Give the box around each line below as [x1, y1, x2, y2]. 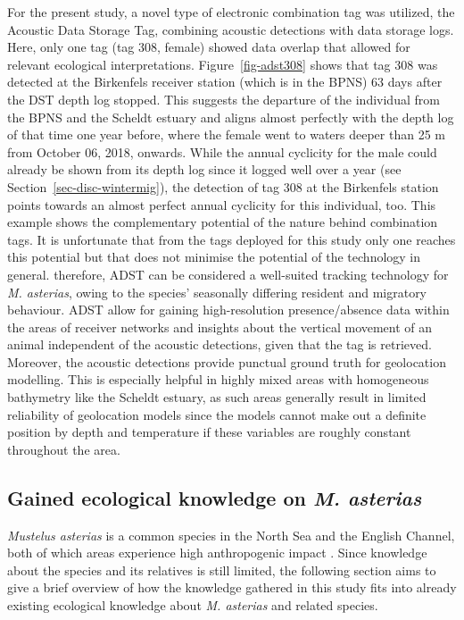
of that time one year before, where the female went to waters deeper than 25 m [7, 125, 445, 144]
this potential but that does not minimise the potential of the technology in [7, 247, 421, 266]
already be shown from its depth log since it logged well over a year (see [7, 160, 402, 179]
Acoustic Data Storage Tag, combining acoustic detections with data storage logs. [7, 20, 454, 38]
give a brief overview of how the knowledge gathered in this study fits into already [7, 578, 457, 597]
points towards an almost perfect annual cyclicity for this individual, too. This [7, 195, 436, 214]
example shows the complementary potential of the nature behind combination [7, 213, 438, 231]
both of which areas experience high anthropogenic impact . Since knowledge [7, 543, 427, 562]
